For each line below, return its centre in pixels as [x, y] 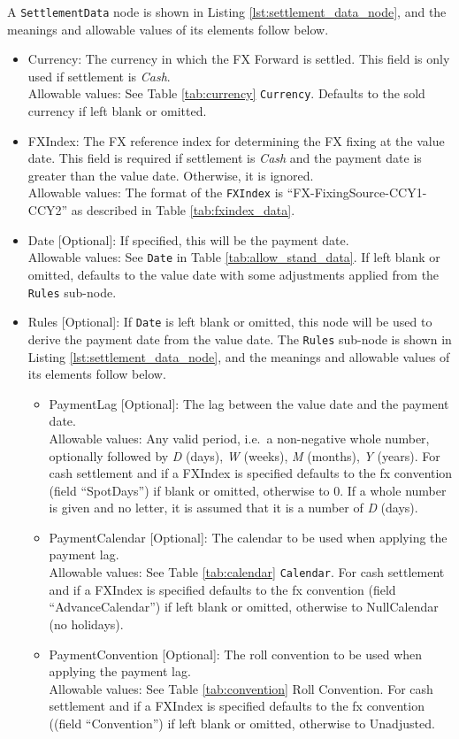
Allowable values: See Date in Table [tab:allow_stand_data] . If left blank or [234, 257]
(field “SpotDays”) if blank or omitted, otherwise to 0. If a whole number [248, 490]
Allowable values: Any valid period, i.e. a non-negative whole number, [239, 438]
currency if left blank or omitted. [117, 111]
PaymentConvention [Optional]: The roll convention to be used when [236, 654]
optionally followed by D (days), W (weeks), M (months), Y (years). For [245, 455]
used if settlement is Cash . [99, 76]
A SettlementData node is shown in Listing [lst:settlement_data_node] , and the [227, 12]
